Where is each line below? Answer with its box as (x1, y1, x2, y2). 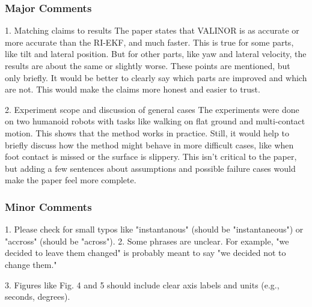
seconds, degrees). (5, 290, 70, 303)
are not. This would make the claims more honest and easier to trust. (5, 83, 260, 96)
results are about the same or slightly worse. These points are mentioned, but (5, 59, 290, 71)
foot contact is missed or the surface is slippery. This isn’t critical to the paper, (5, 150, 297, 163)
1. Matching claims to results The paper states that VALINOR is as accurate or (5, 24, 299, 37)
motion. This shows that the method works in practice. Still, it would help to (5, 126, 289, 139)
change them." (5, 258, 57, 270)
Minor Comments (5, 199, 92, 214)
